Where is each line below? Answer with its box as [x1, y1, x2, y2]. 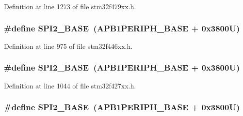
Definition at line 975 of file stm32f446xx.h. [4, 41, 133, 51]
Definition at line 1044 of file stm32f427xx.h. [4, 80, 136, 90]
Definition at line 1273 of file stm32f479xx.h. [4, 1, 136, 11]
